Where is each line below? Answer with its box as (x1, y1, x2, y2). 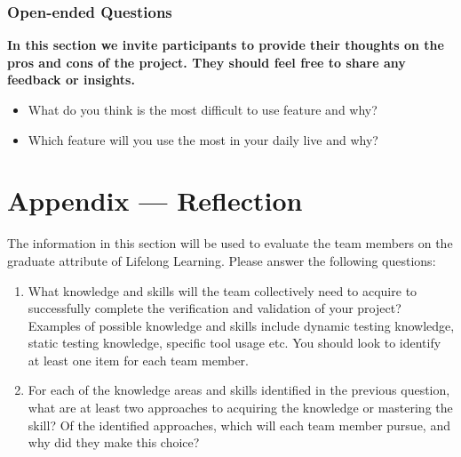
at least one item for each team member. (28, 350, 250, 369)
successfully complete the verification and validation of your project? (28, 299, 401, 317)
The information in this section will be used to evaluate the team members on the (7, 234, 453, 253)
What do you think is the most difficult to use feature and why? (28, 100, 378, 118)
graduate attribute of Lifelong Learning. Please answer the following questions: (7, 251, 436, 269)
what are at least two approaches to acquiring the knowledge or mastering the (28, 398, 453, 417)
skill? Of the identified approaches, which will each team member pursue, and (28, 415, 450, 434)
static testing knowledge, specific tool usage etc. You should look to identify (28, 333, 441, 352)
